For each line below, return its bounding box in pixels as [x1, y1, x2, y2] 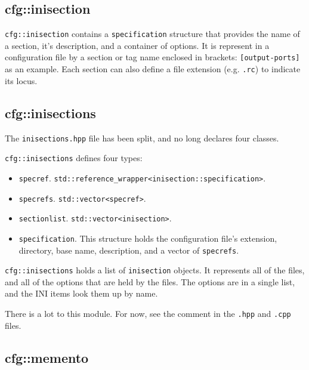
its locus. [5, 74, 38, 87]
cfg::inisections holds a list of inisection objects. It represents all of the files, [5, 264, 305, 276]
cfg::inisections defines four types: [5, 152, 143, 164]
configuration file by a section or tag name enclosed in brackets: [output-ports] [5, 51, 300, 63]
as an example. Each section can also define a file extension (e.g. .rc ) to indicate [5, 63, 301, 75]
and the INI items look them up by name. [5, 287, 158, 300]
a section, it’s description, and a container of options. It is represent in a [5, 39, 270, 51]
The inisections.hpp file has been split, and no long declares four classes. [5, 131, 279, 144]
